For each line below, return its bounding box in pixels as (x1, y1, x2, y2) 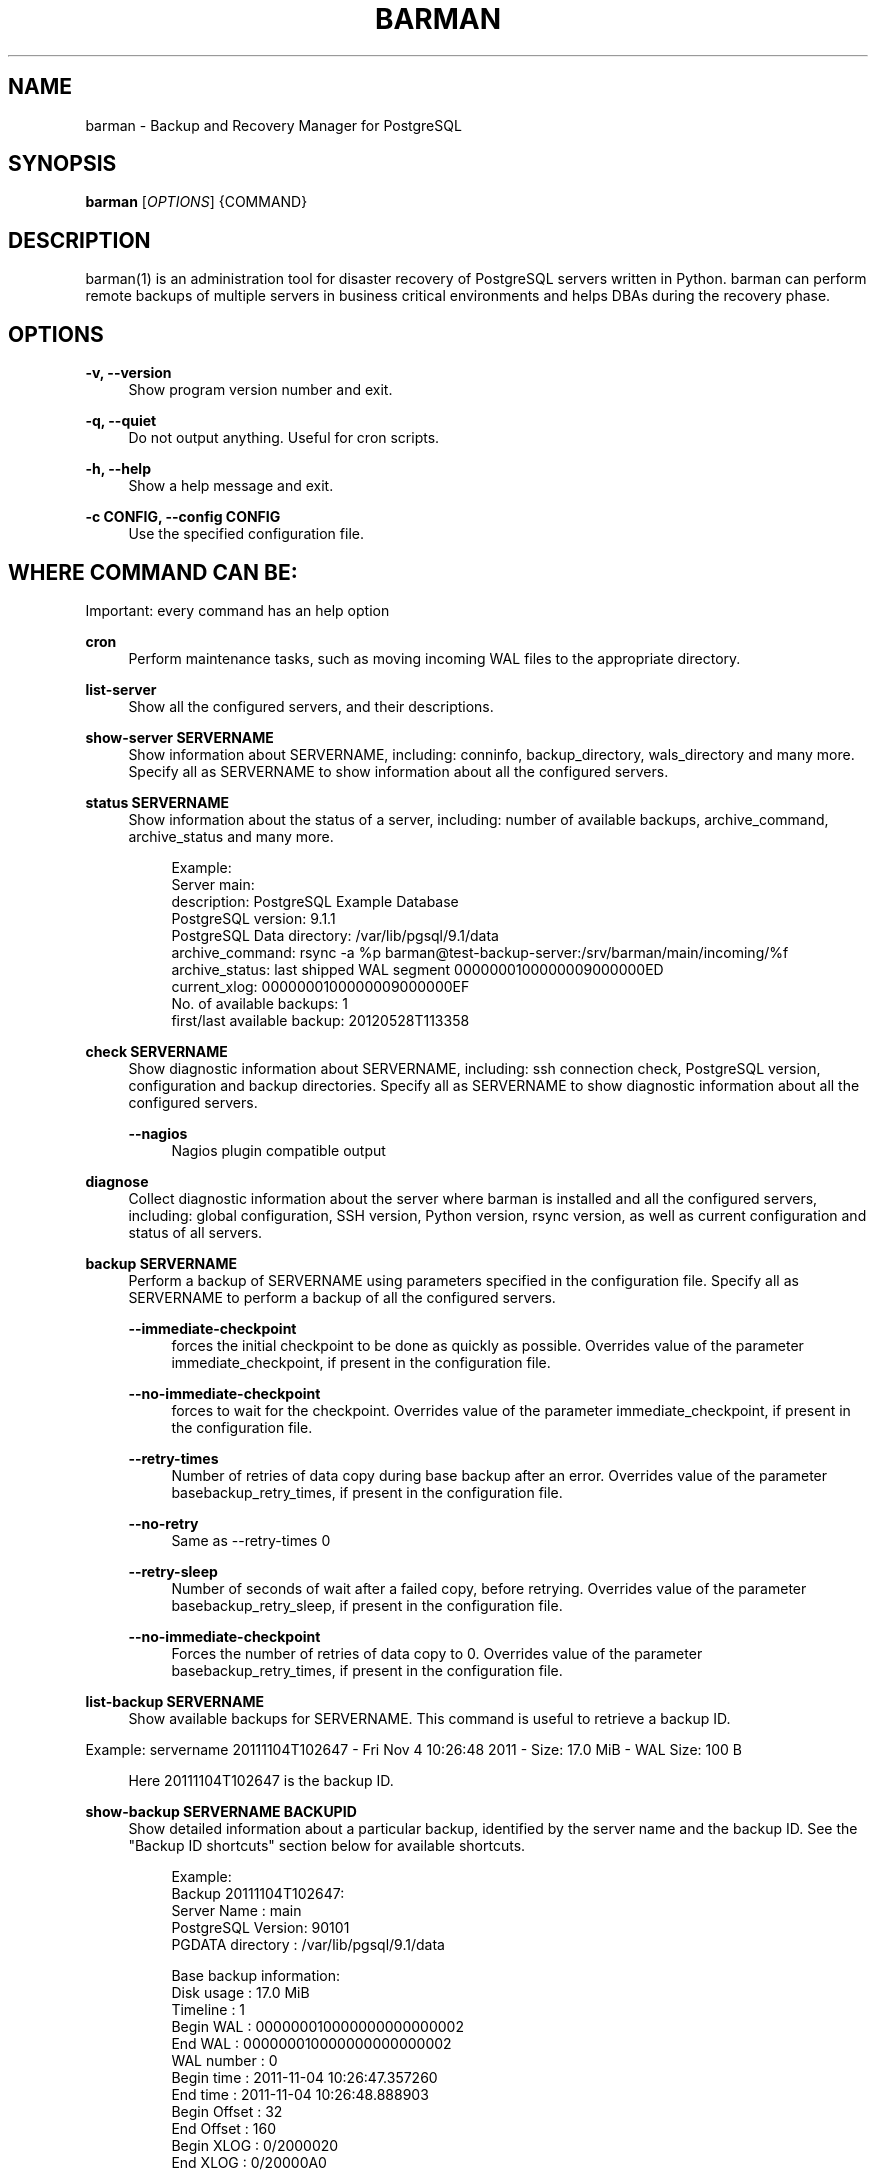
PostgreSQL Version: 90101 (171, 1918, 350, 1936)
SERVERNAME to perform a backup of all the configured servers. (128, 1288, 556, 1306)
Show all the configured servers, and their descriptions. (128, 697, 494, 715)
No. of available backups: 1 (171, 994, 348, 1012)
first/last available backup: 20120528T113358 (171, 1011, 470, 1029)
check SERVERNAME (85, 1042, 228, 1060)
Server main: (171, 875, 255, 893)
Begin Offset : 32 (171, 2102, 283, 2120)
